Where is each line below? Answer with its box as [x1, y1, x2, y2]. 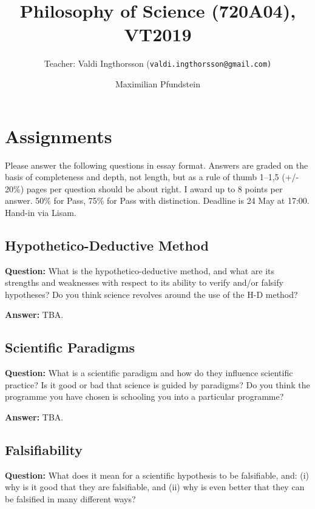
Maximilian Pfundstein [115, 77, 200, 90]
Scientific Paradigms [5, 338, 135, 357]
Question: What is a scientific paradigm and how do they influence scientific [5, 366, 293, 379]
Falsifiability [5, 440, 83, 459]
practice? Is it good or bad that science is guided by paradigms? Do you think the [5, 378, 310, 391]
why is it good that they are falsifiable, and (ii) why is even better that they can [5, 480, 305, 493]
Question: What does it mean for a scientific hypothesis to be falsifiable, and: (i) [5, 468, 310, 481]
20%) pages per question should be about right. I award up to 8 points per [5, 182, 283, 195]
